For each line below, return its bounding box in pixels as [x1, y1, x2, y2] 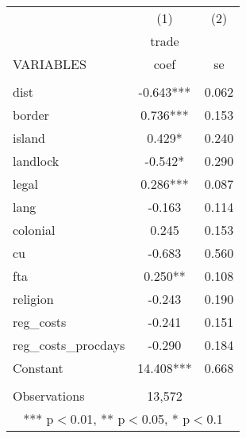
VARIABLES [13, 55, 86, 73]
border [13, 106, 49, 124]
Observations [13, 386, 85, 405]
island [13, 129, 45, 147]
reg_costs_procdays [13, 336, 125, 354]
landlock [13, 152, 60, 170]
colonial [13, 221, 56, 239]
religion [13, 290, 54, 308]
